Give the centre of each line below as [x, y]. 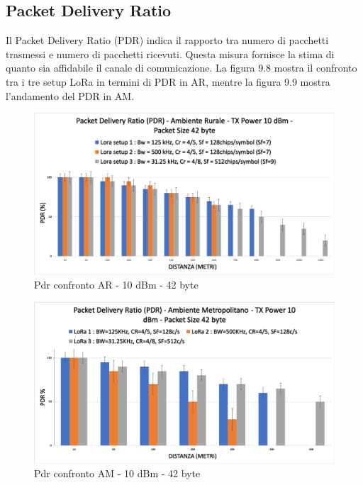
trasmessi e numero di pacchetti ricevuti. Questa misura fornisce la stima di [170, 54]
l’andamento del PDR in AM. [70, 95]
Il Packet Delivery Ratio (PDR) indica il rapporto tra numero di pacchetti [167, 40]
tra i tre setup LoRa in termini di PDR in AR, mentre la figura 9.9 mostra [168, 81]
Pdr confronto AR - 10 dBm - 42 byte [116, 284]
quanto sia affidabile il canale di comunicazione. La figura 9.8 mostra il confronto [181, 68]
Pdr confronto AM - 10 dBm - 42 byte [117, 473]
